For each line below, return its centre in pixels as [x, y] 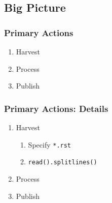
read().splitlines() [63, 163]
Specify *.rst [50, 144]
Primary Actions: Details [56, 108]
